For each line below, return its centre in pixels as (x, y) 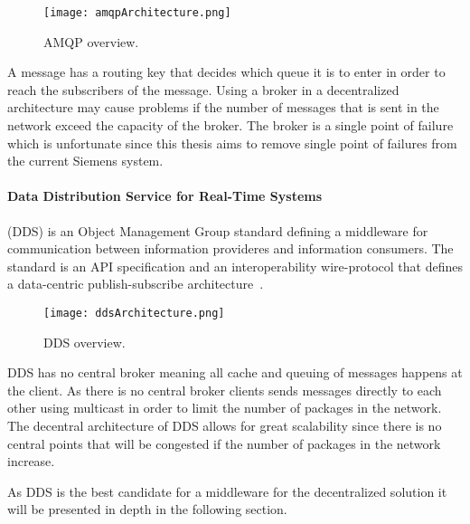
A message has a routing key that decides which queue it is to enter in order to (226, 72)
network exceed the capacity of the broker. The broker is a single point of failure (230, 125)
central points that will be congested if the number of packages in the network (224, 443)
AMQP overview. (91, 41)
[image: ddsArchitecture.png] (134, 313)
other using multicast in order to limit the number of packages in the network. (225, 408)
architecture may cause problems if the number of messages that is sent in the (223, 107)
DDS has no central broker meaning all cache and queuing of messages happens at (235, 372)
